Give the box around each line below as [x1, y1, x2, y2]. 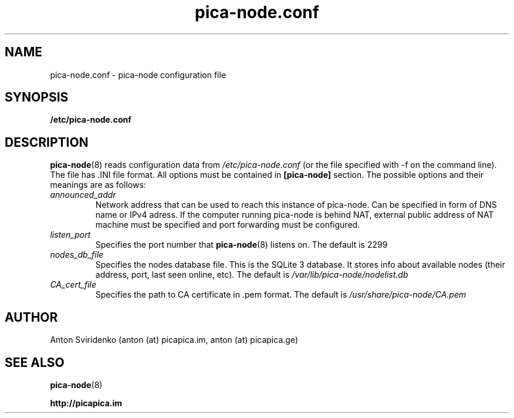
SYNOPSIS [5, 90, 69, 105]
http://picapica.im [50, 397, 123, 408]
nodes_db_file [50, 250, 104, 260]
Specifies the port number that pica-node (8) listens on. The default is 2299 [95, 240, 388, 250]
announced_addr [50, 190, 116, 200]
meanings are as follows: [50, 180, 146, 190]
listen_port [50, 230, 91, 240]
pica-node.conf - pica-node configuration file [50, 69, 226, 80]
